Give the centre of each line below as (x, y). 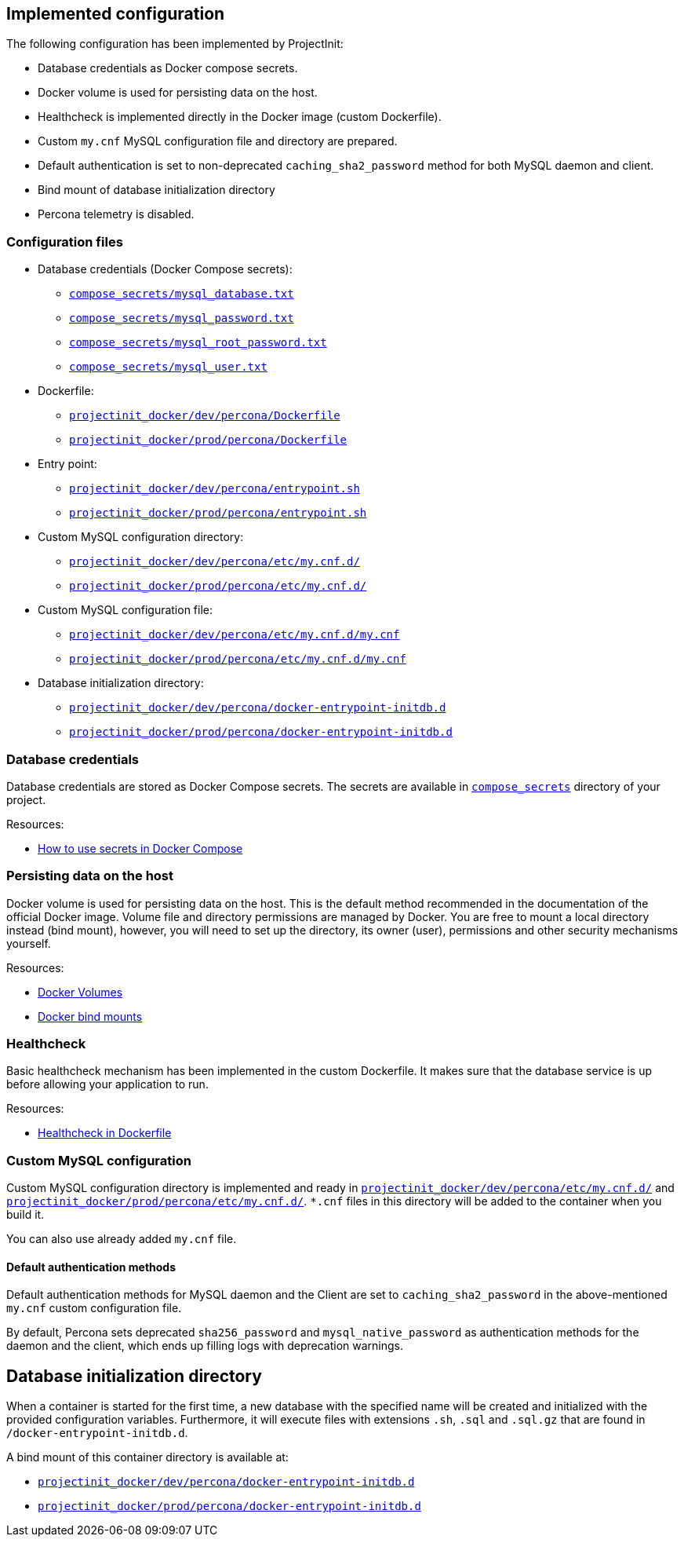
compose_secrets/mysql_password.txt (182, 318)
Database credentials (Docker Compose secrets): (165, 269)
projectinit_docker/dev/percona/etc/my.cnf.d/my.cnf (235, 635)
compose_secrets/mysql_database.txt (182, 294)
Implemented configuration (116, 14)
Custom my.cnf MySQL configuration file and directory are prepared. (218, 141)
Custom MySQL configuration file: (126, 610)
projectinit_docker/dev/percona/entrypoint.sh (215, 489)
